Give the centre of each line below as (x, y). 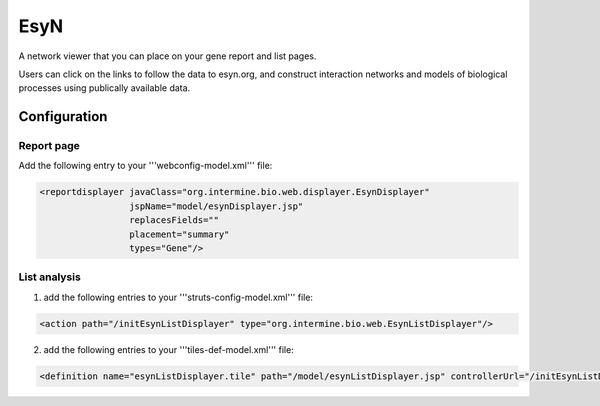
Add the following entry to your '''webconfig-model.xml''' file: (145, 166)
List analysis (50, 277)
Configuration (63, 116)
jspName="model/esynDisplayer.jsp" (216, 206)
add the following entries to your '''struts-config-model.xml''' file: (178, 297)
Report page (49, 146)
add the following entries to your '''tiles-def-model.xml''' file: (168, 349)
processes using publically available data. (104, 88)
